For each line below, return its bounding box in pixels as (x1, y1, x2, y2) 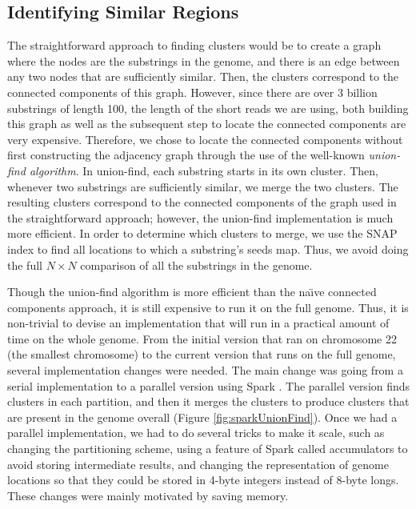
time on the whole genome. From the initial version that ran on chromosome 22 (7, 330, 397, 347)
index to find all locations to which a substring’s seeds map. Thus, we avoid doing (7, 240, 409, 257)
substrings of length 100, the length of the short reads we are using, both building (7, 99, 409, 116)
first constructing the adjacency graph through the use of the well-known (7, 146, 365, 163)
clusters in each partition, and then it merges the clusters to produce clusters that (7, 393, 410, 410)
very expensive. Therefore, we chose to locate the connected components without (7, 130, 403, 147)
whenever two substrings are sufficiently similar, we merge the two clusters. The (7, 178, 398, 194)
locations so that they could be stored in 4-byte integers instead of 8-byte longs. (7, 471, 399, 488)
